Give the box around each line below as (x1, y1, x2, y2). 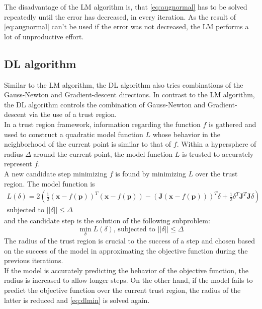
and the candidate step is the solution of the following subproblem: (4, 215, 210, 226)
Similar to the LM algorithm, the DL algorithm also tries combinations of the (4, 79, 243, 90)
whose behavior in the (152, 129, 220, 139)
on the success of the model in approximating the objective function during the (4, 245, 248, 256)
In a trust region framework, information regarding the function (4, 118, 201, 129)
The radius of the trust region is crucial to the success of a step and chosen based (4, 235, 255, 245)
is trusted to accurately (182, 148, 254, 159)
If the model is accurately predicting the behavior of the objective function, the (4, 265, 248, 275)
